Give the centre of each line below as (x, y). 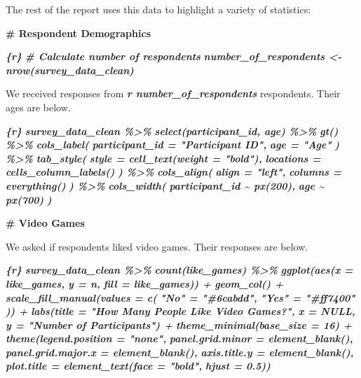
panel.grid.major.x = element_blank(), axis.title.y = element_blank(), (180, 352)
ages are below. (38, 107)
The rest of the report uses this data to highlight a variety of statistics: (158, 9)
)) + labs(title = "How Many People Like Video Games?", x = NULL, (180, 311)
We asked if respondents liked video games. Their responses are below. (157, 246)
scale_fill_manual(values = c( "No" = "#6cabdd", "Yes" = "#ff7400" (180, 297)
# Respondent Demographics (78, 33)
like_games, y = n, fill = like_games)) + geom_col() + (145, 283)
